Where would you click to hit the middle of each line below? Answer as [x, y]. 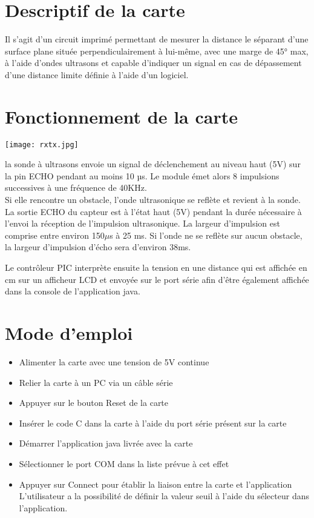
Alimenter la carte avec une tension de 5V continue [114, 361]
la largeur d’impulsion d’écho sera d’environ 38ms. [98, 247]
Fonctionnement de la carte [121, 116]
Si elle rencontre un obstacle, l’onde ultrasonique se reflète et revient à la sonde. [153, 200]
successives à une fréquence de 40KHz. [76, 188]
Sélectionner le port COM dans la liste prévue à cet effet [124, 463]
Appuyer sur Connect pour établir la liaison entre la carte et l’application [155, 484]
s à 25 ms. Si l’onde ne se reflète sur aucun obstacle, [206, 235]
